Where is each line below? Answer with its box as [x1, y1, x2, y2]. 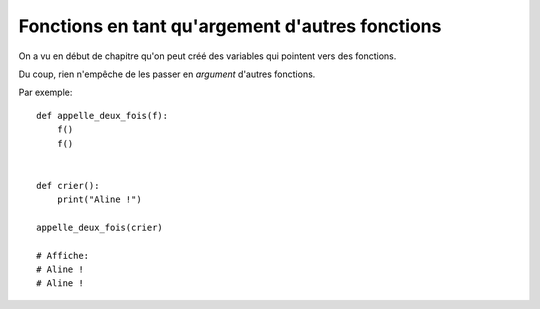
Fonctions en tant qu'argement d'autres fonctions [18, 15, 442, 37]
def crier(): [36, 180, 100, 191]
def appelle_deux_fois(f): [36, 110, 169, 121]
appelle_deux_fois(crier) [36, 221, 164, 233]
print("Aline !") [56, 194, 142, 205]
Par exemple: [18, 86, 73, 99]
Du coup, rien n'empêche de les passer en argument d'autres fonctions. [18, 68, 316, 80]
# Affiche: [36, 250, 90, 261]
